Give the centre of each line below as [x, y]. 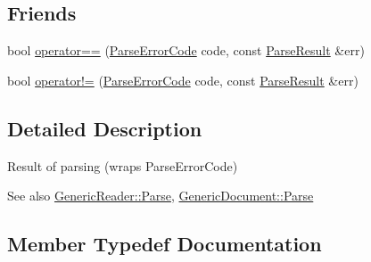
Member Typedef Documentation [165, 244]
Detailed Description [105, 128]
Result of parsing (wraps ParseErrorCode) [123, 165]
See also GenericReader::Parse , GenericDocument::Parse [161, 196]
